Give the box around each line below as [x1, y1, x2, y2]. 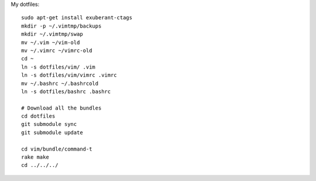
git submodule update [21, 129, 83, 136]
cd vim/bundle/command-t [21, 145, 92, 152]
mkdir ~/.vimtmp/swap [21, 31, 83, 37]
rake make [21, 154, 49, 160]
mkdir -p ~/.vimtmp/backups [21, 22, 102, 29]
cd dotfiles [21, 113, 56, 119]
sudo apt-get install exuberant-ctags [21, 15, 133, 21]
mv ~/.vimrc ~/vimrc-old [21, 47, 92, 54]
